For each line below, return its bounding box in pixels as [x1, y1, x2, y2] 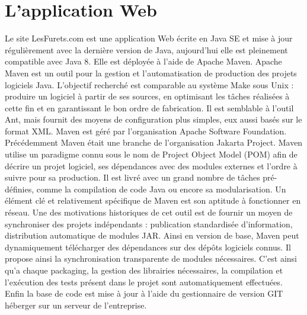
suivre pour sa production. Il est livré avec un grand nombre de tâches [5, 171, 260, 184]
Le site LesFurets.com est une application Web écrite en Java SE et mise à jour [5, 32, 293, 44]
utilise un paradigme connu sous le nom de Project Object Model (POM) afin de [5, 148, 298, 160]
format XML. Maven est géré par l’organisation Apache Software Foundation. [5, 124, 287, 137]
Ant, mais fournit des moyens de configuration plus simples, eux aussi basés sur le [5, 113, 302, 126]
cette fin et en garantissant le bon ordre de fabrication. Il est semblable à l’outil [5, 101, 294, 114]
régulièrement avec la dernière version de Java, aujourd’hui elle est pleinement [5, 43, 288, 56]
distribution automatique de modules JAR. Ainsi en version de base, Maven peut [5, 229, 299, 242]
